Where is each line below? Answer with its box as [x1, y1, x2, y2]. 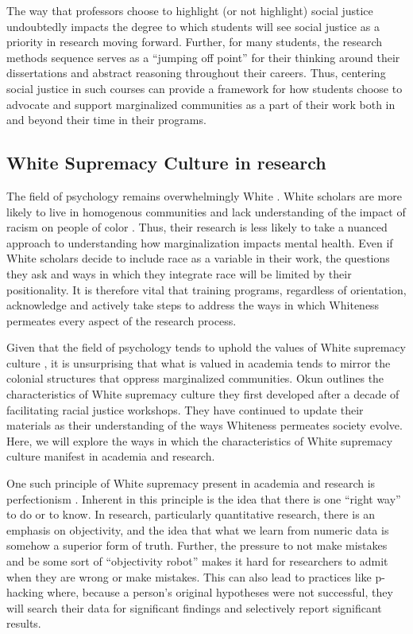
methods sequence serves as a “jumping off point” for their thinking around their [6, 49, 400, 65]
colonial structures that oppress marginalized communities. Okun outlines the [6, 370, 384, 387]
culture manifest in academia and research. [6, 448, 215, 465]
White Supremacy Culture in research [6, 150, 326, 175]
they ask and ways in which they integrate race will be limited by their [6, 265, 352, 282]
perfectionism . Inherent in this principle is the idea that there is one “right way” [6, 490, 401, 507]
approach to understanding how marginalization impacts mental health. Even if [6, 234, 393, 251]
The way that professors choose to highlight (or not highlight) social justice [6, 2, 373, 18]
